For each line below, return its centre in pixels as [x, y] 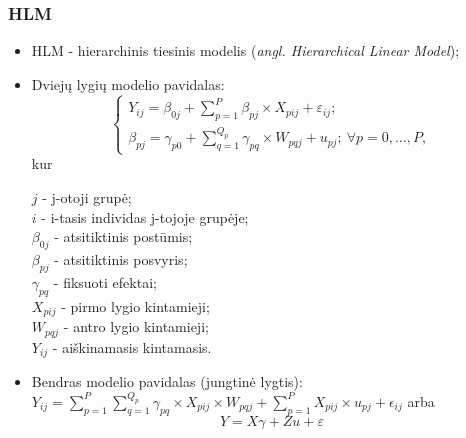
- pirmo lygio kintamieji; [135, 305]
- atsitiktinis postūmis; [123, 236]
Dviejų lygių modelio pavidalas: [128, 83]
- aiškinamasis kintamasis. [132, 346]
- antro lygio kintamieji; [136, 326]
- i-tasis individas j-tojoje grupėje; [145, 216]
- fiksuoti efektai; [105, 281]
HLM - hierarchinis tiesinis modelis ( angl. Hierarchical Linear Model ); [245, 50]
